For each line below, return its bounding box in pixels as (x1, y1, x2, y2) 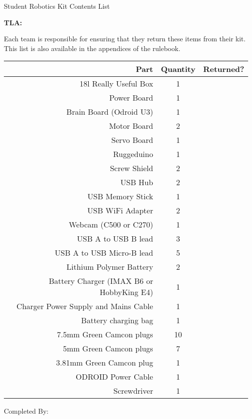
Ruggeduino (113, 148, 153, 160)
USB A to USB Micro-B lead (54, 247, 153, 259)
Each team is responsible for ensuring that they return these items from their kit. (4, 34, 246, 44)
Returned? (203, 63, 244, 75)
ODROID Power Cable (76, 371, 153, 383)
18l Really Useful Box (79, 78, 153, 89)
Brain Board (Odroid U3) (66, 106, 153, 118)
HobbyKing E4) (99, 286, 153, 298)
